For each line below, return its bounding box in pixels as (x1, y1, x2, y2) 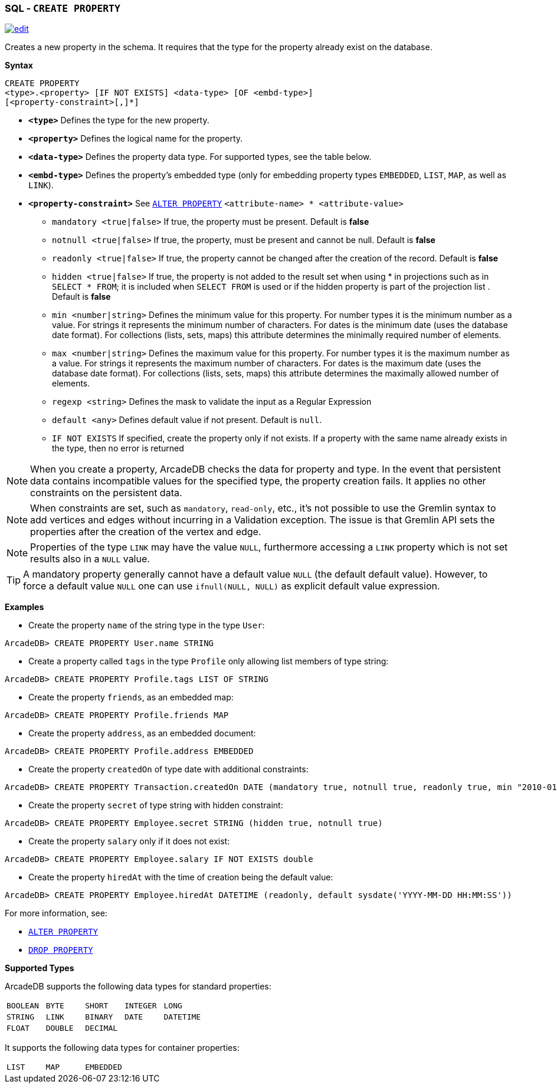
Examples (5, 602, 44, 612)
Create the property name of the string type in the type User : (28, 620, 265, 631)
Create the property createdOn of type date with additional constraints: (28, 764, 309, 775)
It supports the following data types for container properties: (5, 1043, 240, 1053)
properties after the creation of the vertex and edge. (30, 526, 261, 538)
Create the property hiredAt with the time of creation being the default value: (28, 872, 333, 883)
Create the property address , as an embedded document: (28, 728, 256, 739)
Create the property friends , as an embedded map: (28, 692, 234, 703)
